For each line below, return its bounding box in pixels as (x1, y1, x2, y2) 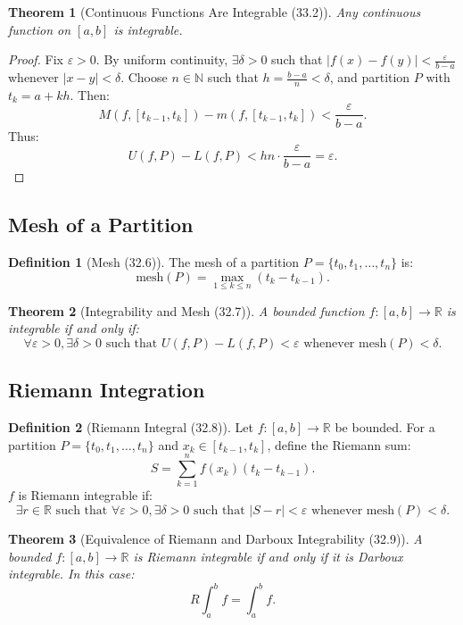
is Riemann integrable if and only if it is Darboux (133, 546, 403, 565)
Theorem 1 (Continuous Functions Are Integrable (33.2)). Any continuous (8, 3, 421, 21)
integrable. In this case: (8, 564, 135, 583)
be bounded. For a (335, 418, 435, 437)
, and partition (329, 68, 410, 87)
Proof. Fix (8, 50, 63, 69)
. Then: (70, 85, 110, 104)
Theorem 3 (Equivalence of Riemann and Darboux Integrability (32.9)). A (8, 529, 423, 548)
